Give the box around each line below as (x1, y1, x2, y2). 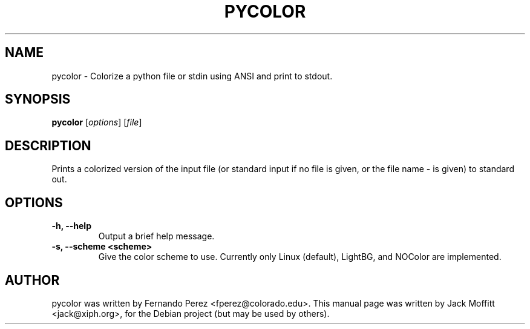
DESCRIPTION (5, 138, 91, 153)
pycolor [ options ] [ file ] (51, 117, 142, 128)
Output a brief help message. (98, 231, 215, 242)
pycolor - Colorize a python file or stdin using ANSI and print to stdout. (51, 70, 333, 81)
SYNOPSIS (5, 91, 71, 107)
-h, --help (51, 221, 91, 231)
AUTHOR (5, 272, 60, 288)
